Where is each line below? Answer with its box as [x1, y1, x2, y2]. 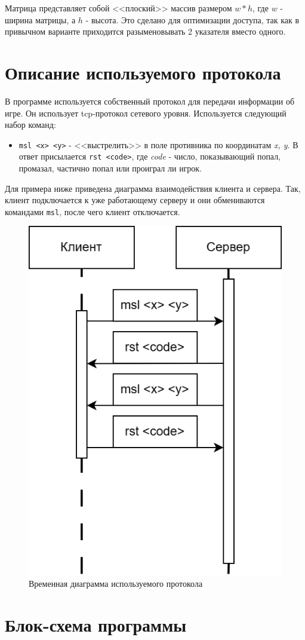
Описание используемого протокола [5, 60, 281, 84]
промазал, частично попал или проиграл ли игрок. [19, 162, 202, 174]
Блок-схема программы [5, 612, 187, 636]
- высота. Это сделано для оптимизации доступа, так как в [85, 13, 300, 26]
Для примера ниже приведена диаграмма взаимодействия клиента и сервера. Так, [5, 182, 301, 194]
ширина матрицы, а [5, 13, 76, 26]
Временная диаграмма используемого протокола [29, 577, 203, 590]
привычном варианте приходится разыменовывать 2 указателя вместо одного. [5, 25, 286, 38]
